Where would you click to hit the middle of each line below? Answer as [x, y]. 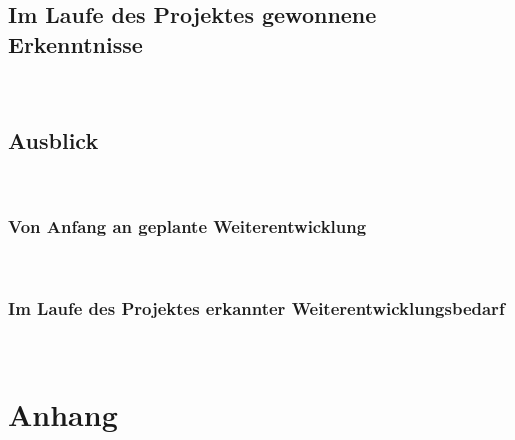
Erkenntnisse [75, 43]
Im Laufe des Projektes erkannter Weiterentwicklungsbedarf [256, 307]
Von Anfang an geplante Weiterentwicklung [187, 225]
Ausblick [53, 139]
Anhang [63, 413]
